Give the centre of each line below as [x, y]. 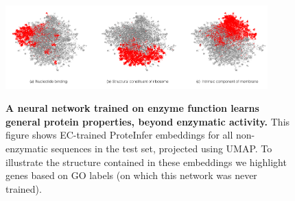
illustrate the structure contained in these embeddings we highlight [146, 162]
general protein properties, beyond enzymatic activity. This [148, 121]
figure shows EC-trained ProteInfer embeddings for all [119, 135]
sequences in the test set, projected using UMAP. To [162, 149]
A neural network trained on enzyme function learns [132, 108]
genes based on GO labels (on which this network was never [131, 175]
